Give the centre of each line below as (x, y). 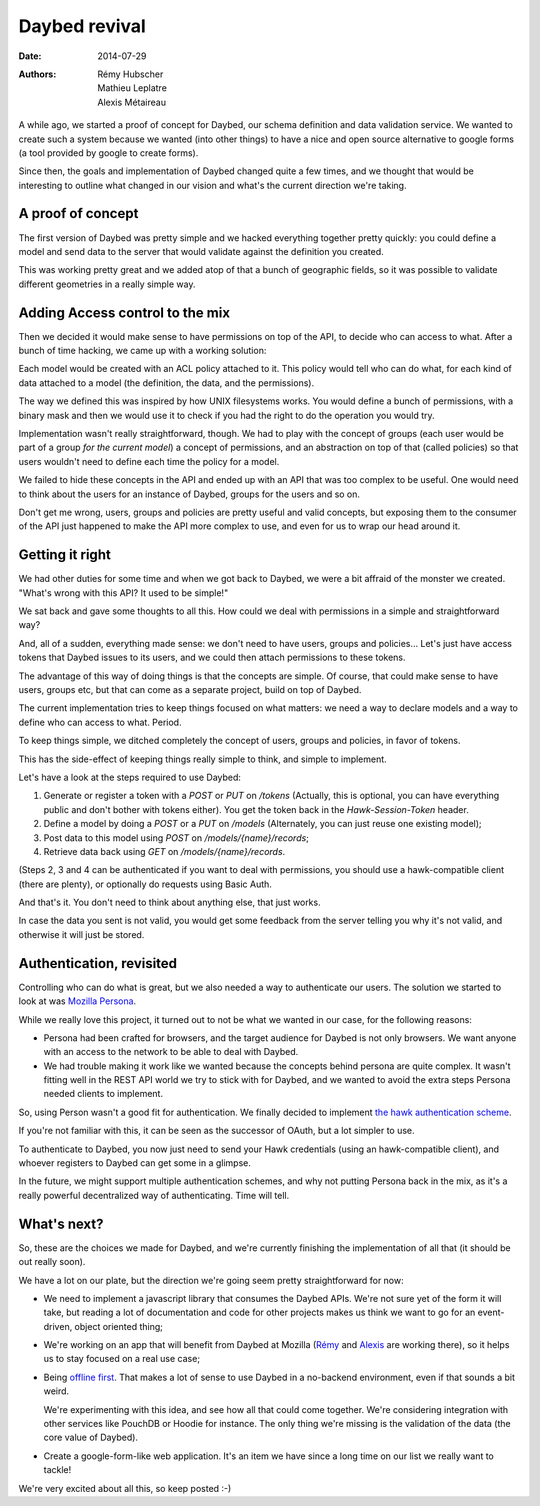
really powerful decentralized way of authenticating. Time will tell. (154, 1195)
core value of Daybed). (91, 1437)
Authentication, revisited (98, 963)
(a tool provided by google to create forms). (108, 152)
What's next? (61, 1223)
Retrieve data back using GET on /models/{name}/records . (164, 851)
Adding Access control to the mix (124, 312)
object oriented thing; (119, 1326)
